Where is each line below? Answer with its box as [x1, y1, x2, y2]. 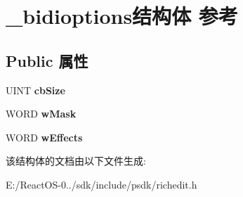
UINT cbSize [6, 82, 65, 97]
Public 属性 [6, 49, 88, 71]
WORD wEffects [6, 129, 83, 144]
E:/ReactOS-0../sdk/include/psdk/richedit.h [6, 177, 197, 191]
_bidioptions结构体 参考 [6, 1, 238, 30]
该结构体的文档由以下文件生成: [6, 153, 146, 168]
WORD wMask [6, 106, 77, 121]
